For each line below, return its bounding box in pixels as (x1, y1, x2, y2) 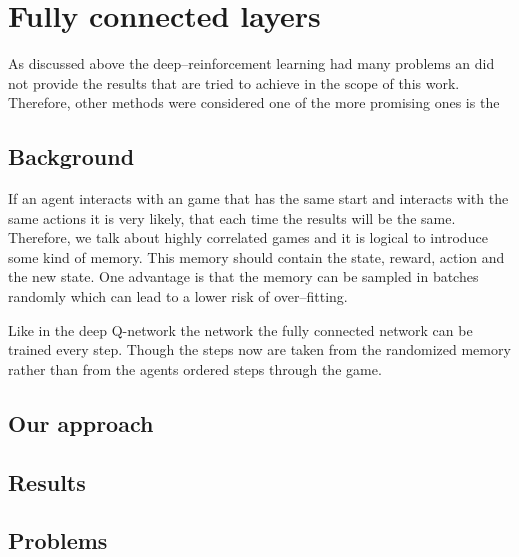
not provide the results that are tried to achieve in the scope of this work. (8, 72, 460, 93)
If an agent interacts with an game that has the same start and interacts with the (8, 188, 509, 209)
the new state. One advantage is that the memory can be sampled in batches (8, 266, 479, 287)
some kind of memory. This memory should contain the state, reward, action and (8, 246, 505, 267)
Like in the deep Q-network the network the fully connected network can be (8, 319, 473, 340)
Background (8, 141, 135, 172)
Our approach (8, 407, 154, 438)
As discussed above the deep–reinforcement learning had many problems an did (8, 53, 495, 74)
